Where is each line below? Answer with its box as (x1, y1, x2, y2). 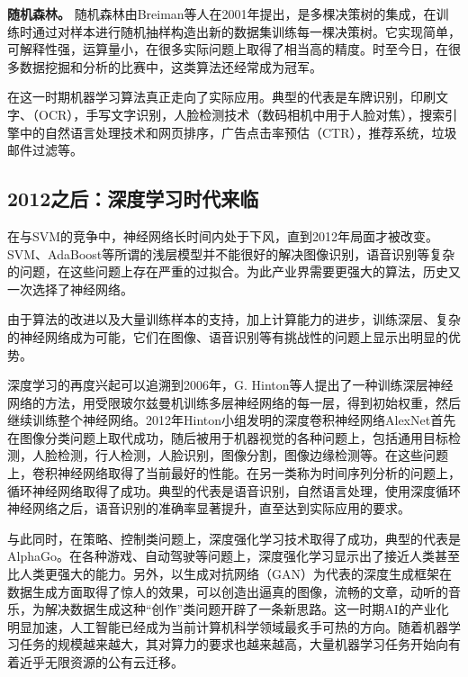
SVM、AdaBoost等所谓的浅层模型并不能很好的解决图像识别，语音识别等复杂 (7, 244, 455, 263)
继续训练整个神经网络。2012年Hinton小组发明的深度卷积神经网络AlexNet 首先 (7, 411, 456, 429)
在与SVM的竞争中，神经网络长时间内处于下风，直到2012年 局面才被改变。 (7, 226, 439, 245)
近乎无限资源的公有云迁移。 (19, 653, 184, 672)
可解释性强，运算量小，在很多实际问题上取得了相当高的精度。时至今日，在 (7, 40, 448, 59)
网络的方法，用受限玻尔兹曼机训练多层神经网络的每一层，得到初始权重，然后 (7, 393, 461, 411)
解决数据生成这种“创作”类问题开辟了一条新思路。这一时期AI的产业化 (44, 600, 449, 618)
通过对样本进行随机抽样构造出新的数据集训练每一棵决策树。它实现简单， (31, 22, 461, 41)
